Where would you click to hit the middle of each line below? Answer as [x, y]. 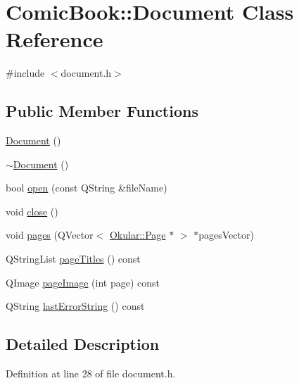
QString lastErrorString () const [75, 306]
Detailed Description [83, 344]
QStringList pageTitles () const [73, 259]
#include [25, 73]
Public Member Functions [102, 111]
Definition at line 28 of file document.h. [91, 373]
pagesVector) [226, 235]
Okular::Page [138, 235]
